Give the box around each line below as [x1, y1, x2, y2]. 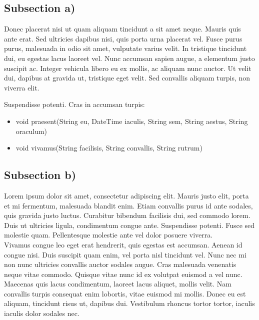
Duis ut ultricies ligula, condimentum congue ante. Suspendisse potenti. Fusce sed [4, 219, 255, 230]
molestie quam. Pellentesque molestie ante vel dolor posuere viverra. [4, 229, 213, 240]
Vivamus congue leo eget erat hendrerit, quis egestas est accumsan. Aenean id [4, 239, 242, 249]
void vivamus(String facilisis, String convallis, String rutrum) [15, 142, 202, 153]
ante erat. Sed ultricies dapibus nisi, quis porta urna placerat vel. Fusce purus [4, 33, 242, 43]
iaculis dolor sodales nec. [4, 308, 79, 318]
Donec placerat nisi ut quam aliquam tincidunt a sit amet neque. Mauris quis [4, 23, 241, 34]
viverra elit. [4, 82, 39, 92]
